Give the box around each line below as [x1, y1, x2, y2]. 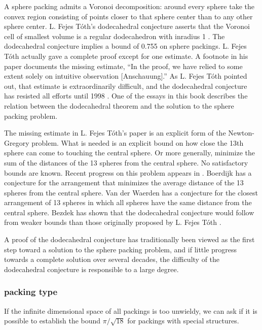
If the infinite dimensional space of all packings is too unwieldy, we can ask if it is [4, 305, 257, 316]
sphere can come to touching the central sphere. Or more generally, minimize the [4, 147, 255, 158]
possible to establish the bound [4, 315, 101, 326]
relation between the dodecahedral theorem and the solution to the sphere [4, 100, 234, 111]
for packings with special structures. [127, 315, 239, 326]
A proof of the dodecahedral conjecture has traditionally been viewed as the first [4, 234, 255, 245]
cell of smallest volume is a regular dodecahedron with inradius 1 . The [4, 30, 225, 41]
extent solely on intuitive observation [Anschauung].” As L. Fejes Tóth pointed [4, 71, 247, 81]
